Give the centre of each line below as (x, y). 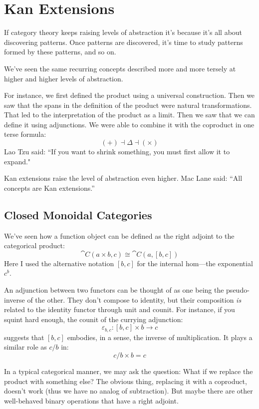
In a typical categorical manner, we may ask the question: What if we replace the (129, 371)
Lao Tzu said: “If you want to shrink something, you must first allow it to (117, 152)
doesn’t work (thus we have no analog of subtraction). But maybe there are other (129, 391)
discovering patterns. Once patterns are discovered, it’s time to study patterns (124, 42)
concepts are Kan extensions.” (49, 188)
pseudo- (238, 290)
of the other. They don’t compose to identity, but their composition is (134, 299)
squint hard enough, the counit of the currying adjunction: (94, 319)
